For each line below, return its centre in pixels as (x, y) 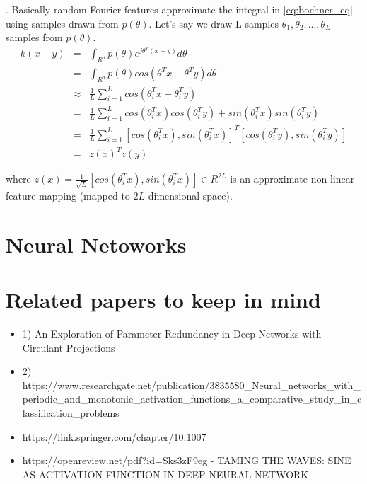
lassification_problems (71, 412)
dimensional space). (190, 195)
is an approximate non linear (292, 179)
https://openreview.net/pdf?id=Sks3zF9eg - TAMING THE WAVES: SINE (187, 460)
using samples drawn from (62, 23)
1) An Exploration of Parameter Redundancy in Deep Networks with (172, 333)
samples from (34, 37)
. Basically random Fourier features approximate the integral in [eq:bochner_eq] (179, 9)
